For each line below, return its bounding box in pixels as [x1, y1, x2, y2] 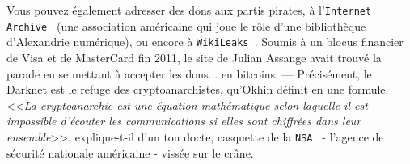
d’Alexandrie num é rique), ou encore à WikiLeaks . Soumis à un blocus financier [6, 33, 404, 50]
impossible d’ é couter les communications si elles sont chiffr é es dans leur [6, 112, 361, 129]
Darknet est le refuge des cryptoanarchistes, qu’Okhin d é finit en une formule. [6, 81, 389, 98]
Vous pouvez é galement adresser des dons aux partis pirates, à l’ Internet [6, 2, 372, 18]
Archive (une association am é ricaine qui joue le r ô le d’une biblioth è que [6, 17, 366, 34]
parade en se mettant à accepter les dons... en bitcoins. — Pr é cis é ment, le [6, 65, 372, 82]
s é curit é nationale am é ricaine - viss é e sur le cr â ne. [6, 144, 254, 161]
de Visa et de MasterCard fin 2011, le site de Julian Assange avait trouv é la [6, 48, 382, 65]
